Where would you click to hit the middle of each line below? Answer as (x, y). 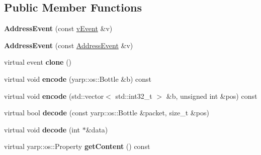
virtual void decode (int (42, 129)
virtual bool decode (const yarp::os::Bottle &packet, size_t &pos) (107, 113)
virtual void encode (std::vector (54, 96)
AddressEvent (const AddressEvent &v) (69, 45)
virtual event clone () (38, 62)
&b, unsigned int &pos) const (212, 96)
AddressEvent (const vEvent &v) (58, 28)
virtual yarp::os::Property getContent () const (77, 146)
